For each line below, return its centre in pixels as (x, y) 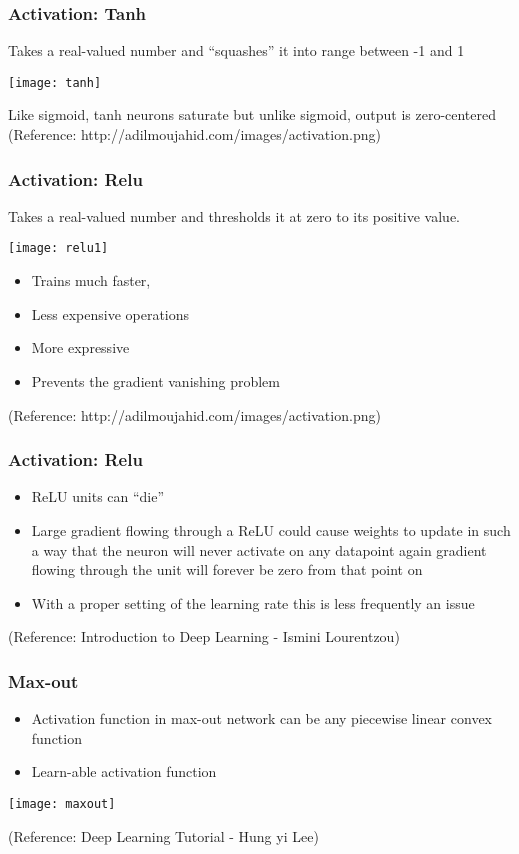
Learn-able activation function (124, 771)
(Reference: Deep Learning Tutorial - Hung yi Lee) (163, 835)
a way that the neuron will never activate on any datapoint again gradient (259, 549)
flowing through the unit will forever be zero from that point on (227, 569)
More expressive (80, 347)
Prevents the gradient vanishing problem (156, 380)
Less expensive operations (110, 313)
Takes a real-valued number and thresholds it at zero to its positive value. (234, 215)
